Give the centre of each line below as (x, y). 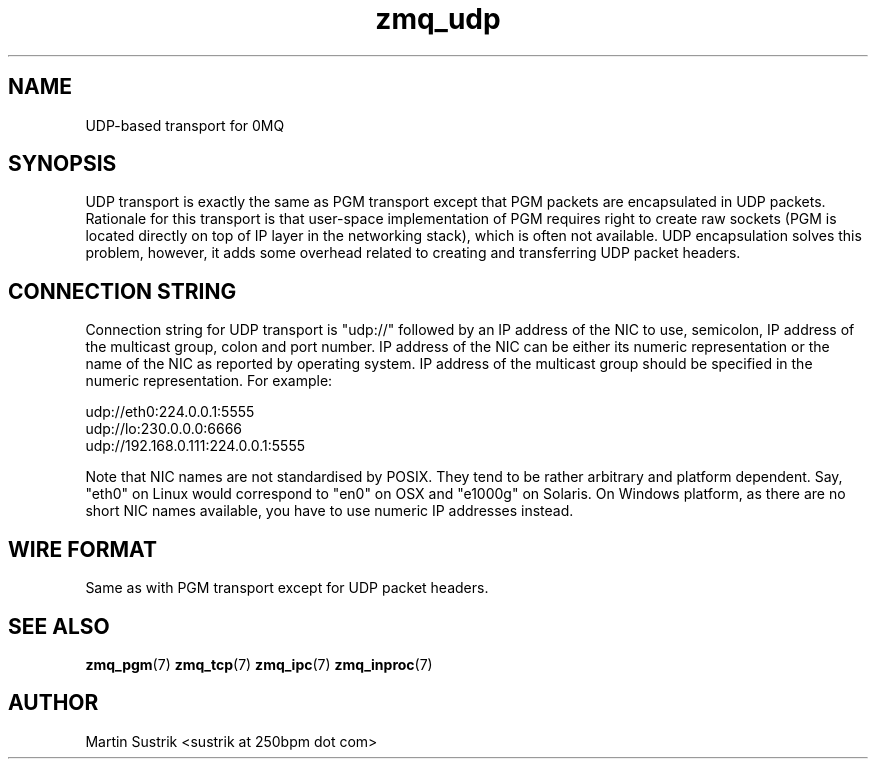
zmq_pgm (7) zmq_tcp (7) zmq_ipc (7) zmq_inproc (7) (259, 664)
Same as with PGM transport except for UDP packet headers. (287, 588)
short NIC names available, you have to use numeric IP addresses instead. (329, 511)
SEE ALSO (59, 626)
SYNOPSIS (62, 164)
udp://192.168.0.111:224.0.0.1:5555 (195, 446)
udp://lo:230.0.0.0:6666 (163, 429)
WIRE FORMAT (82, 549)
